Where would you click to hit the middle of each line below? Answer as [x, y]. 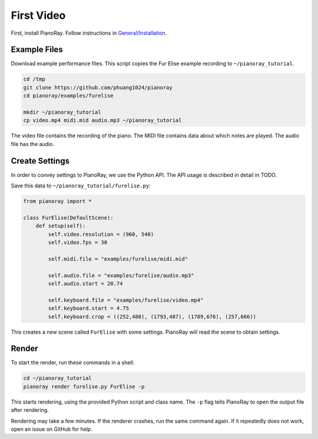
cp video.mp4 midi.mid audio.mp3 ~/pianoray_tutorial [102, 120]
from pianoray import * [58, 201]
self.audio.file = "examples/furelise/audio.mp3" [121, 275]
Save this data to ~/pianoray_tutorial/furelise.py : [81, 186]
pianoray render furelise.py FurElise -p [84, 386]
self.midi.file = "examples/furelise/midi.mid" [118, 259]
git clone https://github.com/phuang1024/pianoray [98, 87]
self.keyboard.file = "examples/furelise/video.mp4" [126, 300]
